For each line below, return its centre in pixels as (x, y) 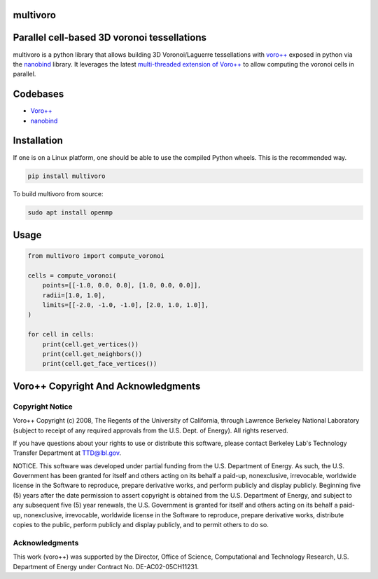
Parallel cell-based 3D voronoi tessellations (110, 38)
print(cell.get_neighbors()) (92, 354)
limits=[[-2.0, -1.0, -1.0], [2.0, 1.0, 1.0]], (126, 305)
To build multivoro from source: (58, 194)
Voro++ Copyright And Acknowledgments (107, 386)
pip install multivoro (66, 176)
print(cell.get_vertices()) (91, 344)
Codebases (38, 94)
